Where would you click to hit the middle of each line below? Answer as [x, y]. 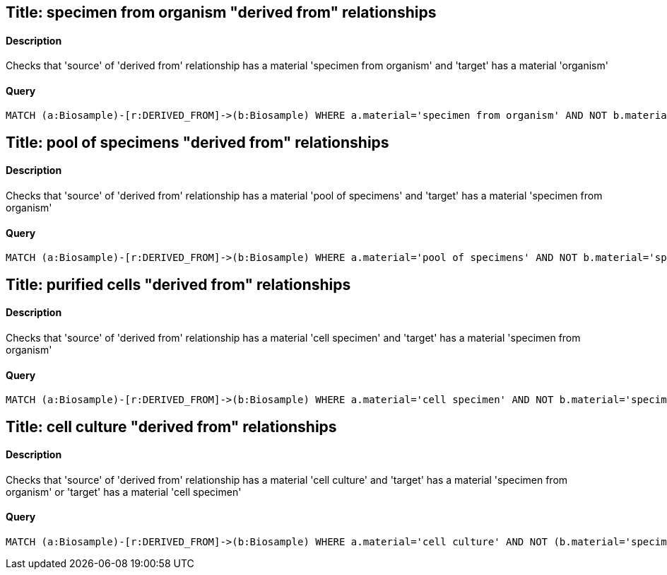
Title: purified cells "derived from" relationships [178, 284]
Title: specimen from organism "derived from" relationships [221, 12]
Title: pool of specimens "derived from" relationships [197, 142]
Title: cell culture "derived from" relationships [171, 426]
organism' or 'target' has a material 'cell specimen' [124, 492]
